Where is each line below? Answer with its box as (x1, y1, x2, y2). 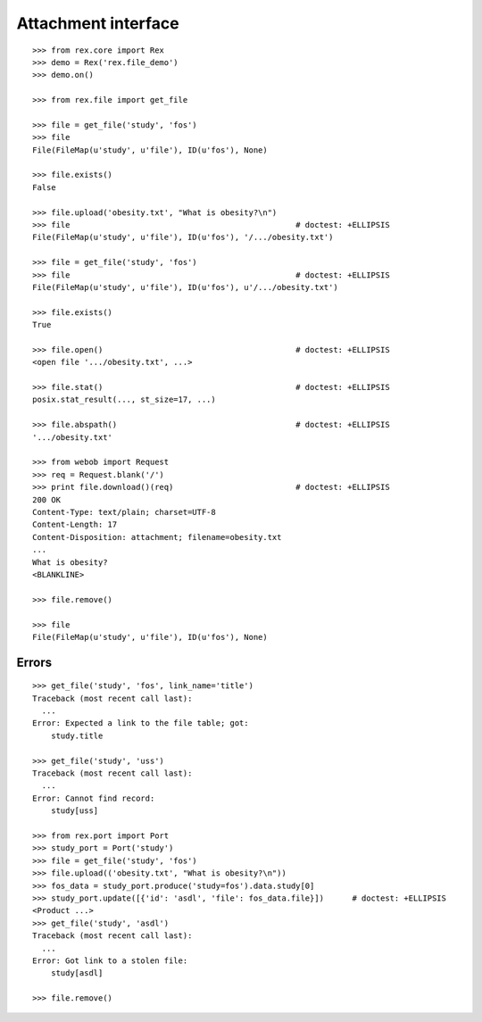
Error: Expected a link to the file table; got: (32, 719, 249, 728)
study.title (50, 730, 104, 741)
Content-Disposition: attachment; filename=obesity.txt (32, 532, 282, 542)
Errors (16, 654, 53, 669)
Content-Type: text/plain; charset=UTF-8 (32, 507, 216, 517)
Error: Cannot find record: (32, 793, 155, 803)
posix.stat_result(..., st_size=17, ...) (32, 395, 216, 405)
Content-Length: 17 (32, 519, 118, 530)
